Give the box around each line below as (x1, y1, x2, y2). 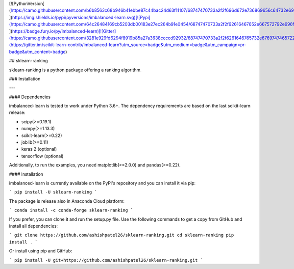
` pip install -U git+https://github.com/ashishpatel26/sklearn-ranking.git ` (9, 257, 203, 263)
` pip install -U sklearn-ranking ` (9, 189, 98, 195)
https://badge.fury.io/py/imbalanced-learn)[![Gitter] (12, 28, 116, 34)
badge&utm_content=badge (9, 49, 66, 54)
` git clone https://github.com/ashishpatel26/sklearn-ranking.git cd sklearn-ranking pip (9, 232, 234, 238)
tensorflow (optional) (21, 153, 64, 159)
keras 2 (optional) (21, 146, 57, 152)
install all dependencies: (9, 223, 58, 229)
